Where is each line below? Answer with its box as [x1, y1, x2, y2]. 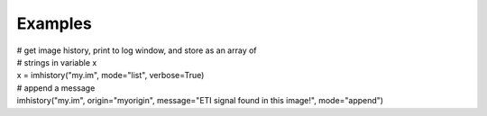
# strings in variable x [16, 57, 97, 67]
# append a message [16, 82, 96, 94]
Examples [16, 13, 92, 33]
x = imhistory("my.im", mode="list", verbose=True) [16, 70, 205, 81]
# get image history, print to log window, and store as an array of [16, 45, 257, 56]
